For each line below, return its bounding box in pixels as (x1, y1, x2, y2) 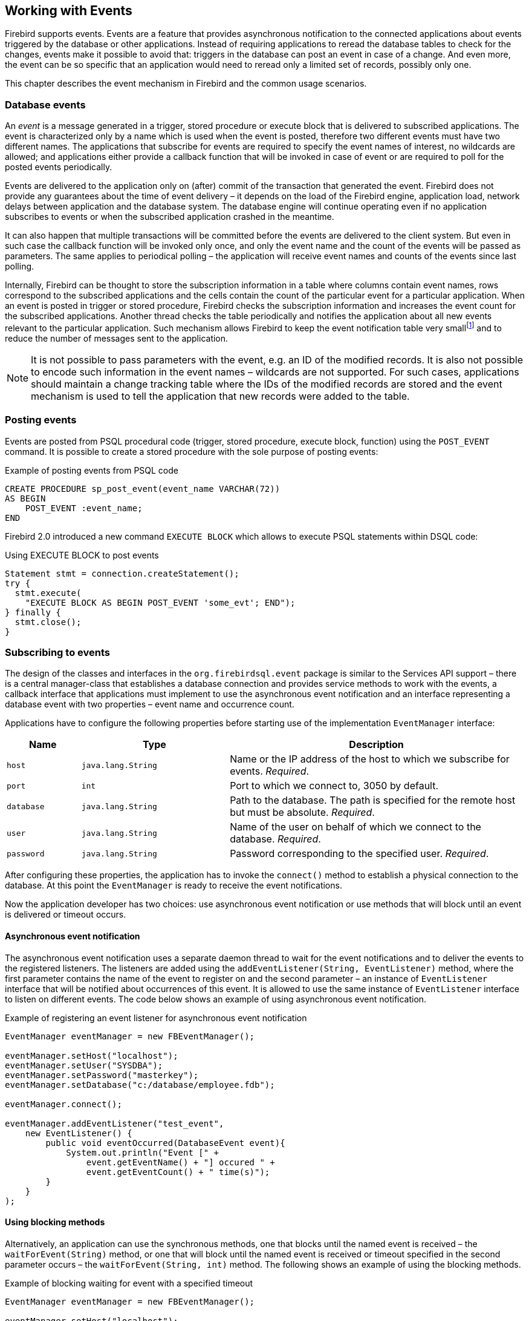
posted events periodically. (5, 162, 112, 173)
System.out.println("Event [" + (66, 1147, 219, 1157)
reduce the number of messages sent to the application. (5, 333, 229, 343)
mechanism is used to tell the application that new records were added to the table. (31, 389, 410, 402)
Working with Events (5, 3, 132, 18)
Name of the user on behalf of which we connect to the (230, 821, 481, 833)
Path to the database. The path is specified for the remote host (230, 794, 516, 807)
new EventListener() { (25, 1128, 132, 1138)
